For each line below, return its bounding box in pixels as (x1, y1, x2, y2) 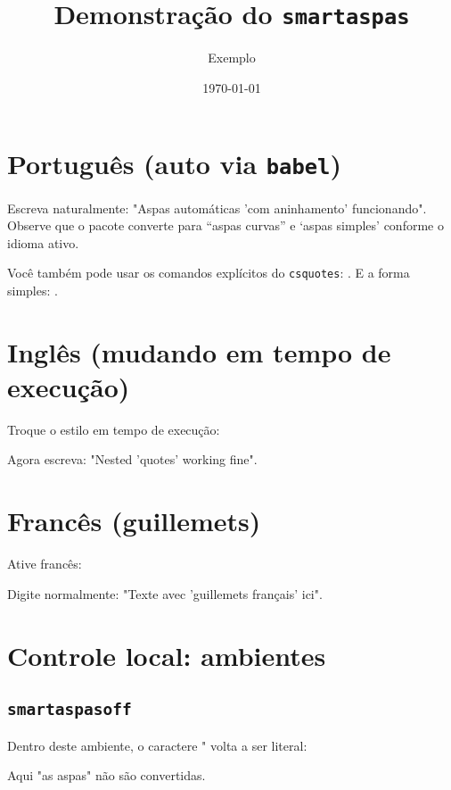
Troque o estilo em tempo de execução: (7, 420, 220, 438)
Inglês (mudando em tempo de (7, 333, 391, 370)
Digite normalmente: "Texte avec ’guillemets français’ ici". (7, 584, 323, 603)
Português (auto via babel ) (7, 146, 341, 182)
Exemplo (208, 48, 256, 67)
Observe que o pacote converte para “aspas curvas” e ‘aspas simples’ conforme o (7, 216, 444, 235)
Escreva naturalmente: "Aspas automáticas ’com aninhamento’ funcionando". (7, 198, 427, 217)
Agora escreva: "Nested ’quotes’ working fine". (7, 450, 258, 469)
